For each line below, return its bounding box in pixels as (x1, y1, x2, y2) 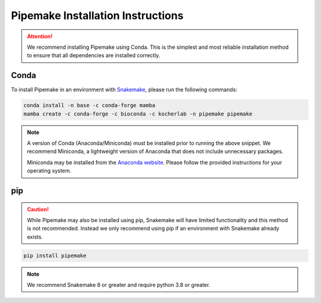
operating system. (27, 167, 71, 174)
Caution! (27, 205, 49, 213)
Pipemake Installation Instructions (11, 9, 184, 22)
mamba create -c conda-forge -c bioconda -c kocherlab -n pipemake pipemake (23, 110, 253, 117)
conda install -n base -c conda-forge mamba (23, 102, 156, 109)
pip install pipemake (23, 252, 87, 259)
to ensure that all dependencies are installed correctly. (27, 52, 160, 59)
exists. (27, 233, 43, 240)
